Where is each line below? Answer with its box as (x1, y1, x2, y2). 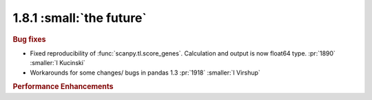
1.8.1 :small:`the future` (12, 10, 147, 25)
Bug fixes (12, 34, 46, 44)
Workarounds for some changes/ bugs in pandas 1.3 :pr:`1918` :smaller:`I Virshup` (30, 68, 261, 77)
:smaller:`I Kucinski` (30, 59, 85, 67)
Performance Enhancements (12, 82, 114, 92)
